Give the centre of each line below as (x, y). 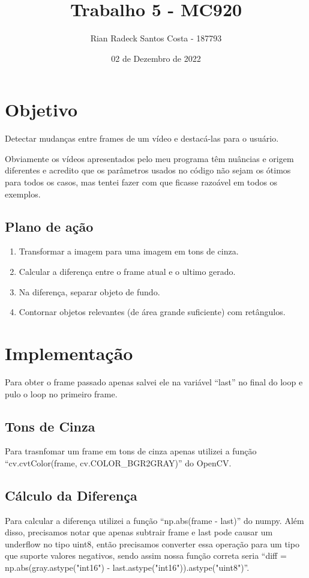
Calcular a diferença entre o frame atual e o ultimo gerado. (127, 272)
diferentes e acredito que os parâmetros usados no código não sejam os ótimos (148, 170)
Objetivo (41, 110)
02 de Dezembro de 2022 (156, 58)
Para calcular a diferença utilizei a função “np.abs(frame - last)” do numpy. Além (154, 520)
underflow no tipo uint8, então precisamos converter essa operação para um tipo (152, 543)
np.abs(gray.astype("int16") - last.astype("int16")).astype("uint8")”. (127, 567)
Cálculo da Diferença (71, 495)
